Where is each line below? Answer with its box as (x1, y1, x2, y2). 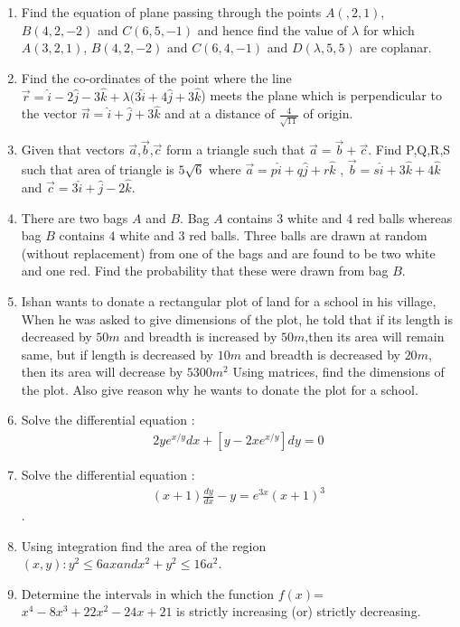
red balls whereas (356, 208, 453, 227)
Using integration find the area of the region (21, 536, 267, 555)
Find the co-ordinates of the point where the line (21, 68, 292, 87)
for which (362, 20, 415, 39)
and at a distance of (164, 104, 276, 123)
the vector (21, 104, 78, 123)
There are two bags (21, 208, 128, 227)
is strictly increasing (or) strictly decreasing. (176, 602, 421, 621)
